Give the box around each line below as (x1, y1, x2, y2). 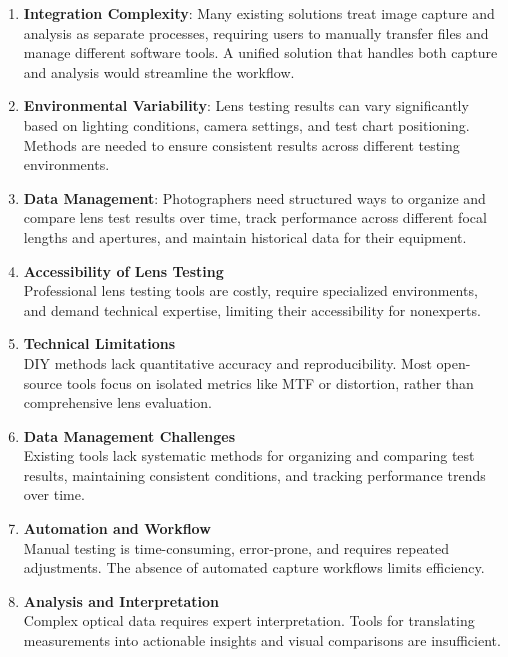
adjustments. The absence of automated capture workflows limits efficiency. (23, 557, 485, 578)
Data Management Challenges (23, 425, 236, 446)
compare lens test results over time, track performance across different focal (23, 207, 487, 228)
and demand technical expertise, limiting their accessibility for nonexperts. (23, 299, 481, 320)
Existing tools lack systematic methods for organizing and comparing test (23, 445, 475, 466)
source (23, 372, 63, 393)
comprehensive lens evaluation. (23, 392, 212, 413)
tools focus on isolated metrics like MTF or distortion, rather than (66, 372, 474, 393)
